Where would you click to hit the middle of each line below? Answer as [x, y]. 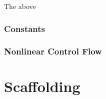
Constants [25, 28]
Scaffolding [42, 86]
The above [20, 6]
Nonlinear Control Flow [53, 51]
